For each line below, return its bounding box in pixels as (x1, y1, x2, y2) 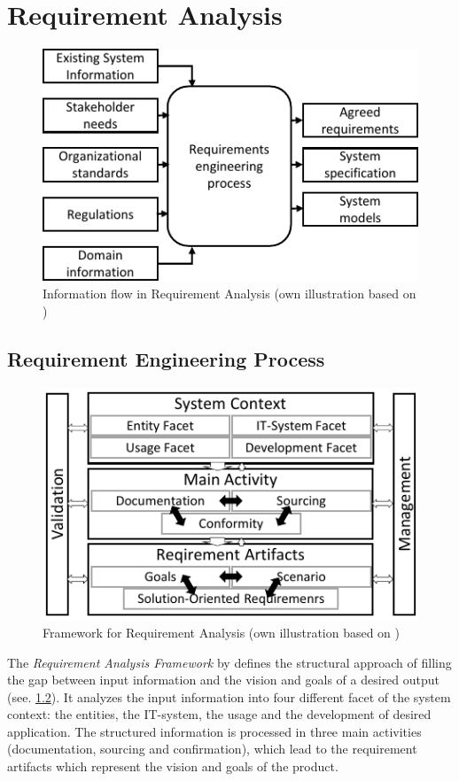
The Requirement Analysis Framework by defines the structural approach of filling (7, 653, 452, 671)
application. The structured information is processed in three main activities (7, 722, 422, 740)
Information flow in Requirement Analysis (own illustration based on (43, 284, 416, 303)
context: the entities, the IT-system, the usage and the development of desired (7, 705, 432, 723)
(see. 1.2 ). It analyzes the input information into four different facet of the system (7, 687, 451, 706)
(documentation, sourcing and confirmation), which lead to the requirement (7, 739, 417, 758)
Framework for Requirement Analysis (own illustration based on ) (43, 622, 401, 641)
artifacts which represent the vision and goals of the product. (7, 757, 338, 776)
